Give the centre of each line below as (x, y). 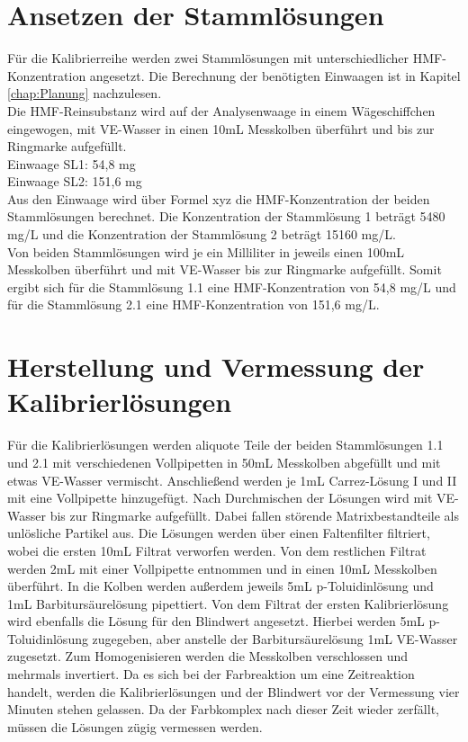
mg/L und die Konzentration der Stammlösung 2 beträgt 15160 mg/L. (202, 234)
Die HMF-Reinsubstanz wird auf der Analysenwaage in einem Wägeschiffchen (221, 110)
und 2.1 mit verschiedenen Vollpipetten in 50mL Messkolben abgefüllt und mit (224, 462)
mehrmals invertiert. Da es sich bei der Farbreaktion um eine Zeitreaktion (211, 674)
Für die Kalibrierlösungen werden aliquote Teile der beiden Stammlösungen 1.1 (225, 445)
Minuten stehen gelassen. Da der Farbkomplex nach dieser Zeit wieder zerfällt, (223, 709)
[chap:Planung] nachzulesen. (85, 93)
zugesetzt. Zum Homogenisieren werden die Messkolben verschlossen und (208, 656)
